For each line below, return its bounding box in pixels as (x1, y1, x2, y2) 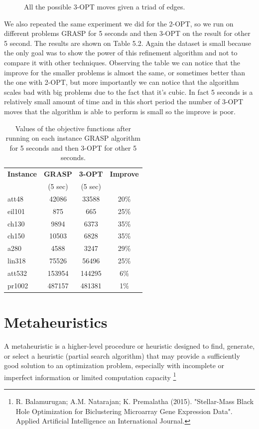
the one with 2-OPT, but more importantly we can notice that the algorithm (4, 77, 239, 87)
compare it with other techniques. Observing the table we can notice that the (4, 57, 240, 67)
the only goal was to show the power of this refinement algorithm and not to (4, 47, 238, 58)
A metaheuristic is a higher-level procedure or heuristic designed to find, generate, (4, 340, 255, 351)
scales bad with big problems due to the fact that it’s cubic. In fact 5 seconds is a (4, 86, 253, 97)
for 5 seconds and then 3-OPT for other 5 (9, 142, 137, 153)
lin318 (7, 255, 26, 266)
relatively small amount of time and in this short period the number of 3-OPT (4, 96, 244, 107)
